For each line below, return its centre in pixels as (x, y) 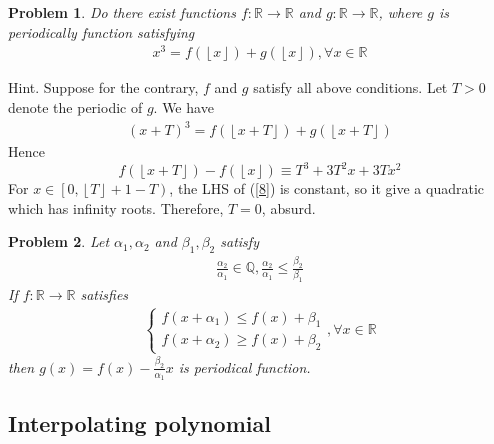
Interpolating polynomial (139, 423)
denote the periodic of (75, 106)
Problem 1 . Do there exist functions (122, 12)
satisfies (104, 293)
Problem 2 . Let (59, 241)
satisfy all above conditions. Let (350, 87)
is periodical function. (244, 366)
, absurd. (288, 207)
